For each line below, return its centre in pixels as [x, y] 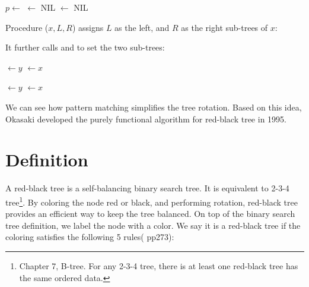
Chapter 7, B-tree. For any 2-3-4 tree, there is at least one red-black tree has [159, 265]
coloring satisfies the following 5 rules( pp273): [90, 237]
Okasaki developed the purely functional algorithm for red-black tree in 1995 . [146, 119]
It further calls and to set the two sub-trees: [85, 47]
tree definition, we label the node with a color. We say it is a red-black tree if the [153, 225]
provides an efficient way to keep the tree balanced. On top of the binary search [150, 214]
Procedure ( [27, 27]
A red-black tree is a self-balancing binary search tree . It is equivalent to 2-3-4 [147, 188]
